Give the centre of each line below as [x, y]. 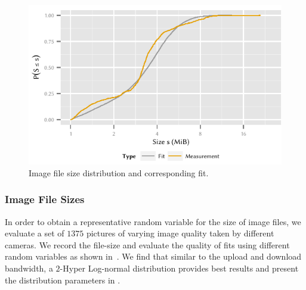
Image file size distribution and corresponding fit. [119, 172]
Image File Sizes [45, 199]
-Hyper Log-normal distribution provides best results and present [179, 268]
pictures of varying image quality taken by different [180, 233]
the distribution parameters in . [63, 280]
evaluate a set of [35, 233]
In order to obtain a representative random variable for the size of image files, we [153, 221]
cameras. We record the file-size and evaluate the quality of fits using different [147, 244]
